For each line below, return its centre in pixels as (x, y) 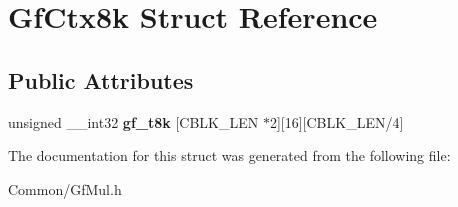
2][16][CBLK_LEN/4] (336, 121)
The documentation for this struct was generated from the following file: (229, 155)
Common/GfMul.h (65, 188)
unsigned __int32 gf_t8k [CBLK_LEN (133, 121)
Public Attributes (101, 79)
